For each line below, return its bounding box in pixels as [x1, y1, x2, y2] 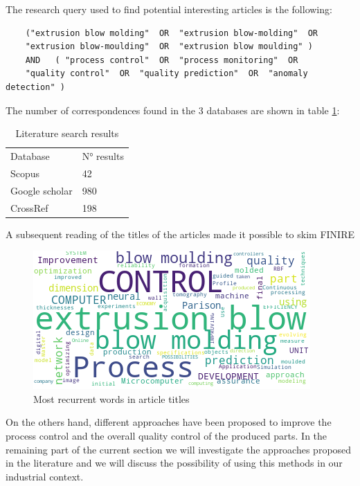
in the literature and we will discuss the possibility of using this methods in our [6, 456, 343, 470]
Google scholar [10, 183, 73, 197]
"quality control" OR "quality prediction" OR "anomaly [25, 69, 308, 79]
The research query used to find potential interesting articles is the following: [6, 2, 332, 16]
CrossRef [10, 200, 48, 215]
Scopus [10, 165, 40, 180]
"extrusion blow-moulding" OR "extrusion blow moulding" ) [25, 42, 313, 52]
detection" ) [6, 82, 65, 92]
